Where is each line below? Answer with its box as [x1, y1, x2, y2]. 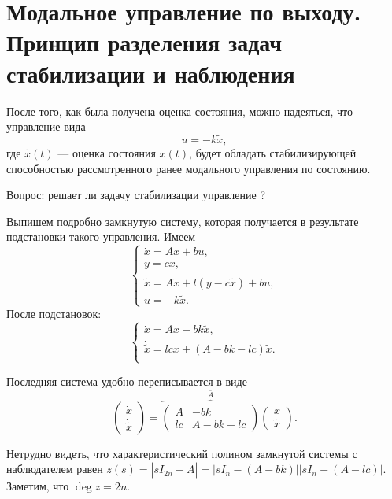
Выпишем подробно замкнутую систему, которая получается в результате [6, 213, 359, 229]
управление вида [6, 118, 86, 135]
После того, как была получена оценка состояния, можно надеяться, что [6, 102, 353, 119]
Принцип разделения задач [6, 26, 283, 58]
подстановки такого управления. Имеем [6, 228, 196, 245]
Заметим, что [6, 478, 69, 494]
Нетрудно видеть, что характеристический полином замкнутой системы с [6, 445, 357, 461]
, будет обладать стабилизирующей [189, 144, 357, 161]
